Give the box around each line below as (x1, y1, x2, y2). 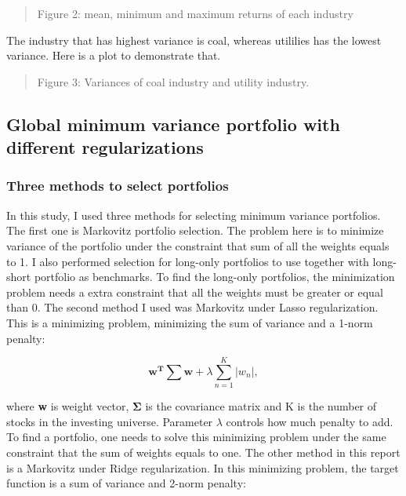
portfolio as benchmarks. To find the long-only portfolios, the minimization (34, 268, 395, 285)
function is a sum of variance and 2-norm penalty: (6, 475, 246, 491)
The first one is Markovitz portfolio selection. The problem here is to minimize (6, 222, 384, 239)
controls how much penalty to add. (226, 413, 393, 429)
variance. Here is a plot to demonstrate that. (6, 47, 221, 64)
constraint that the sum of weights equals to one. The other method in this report (6, 444, 401, 461)
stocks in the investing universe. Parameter (6, 413, 213, 429)
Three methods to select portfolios (6, 176, 229, 195)
